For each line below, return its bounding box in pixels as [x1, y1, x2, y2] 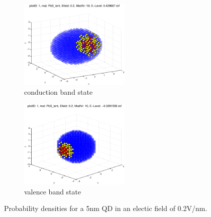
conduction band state [24, 87, 93, 97]
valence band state [24, 186, 81, 196]
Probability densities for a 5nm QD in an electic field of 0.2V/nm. [4, 203, 207, 213]
